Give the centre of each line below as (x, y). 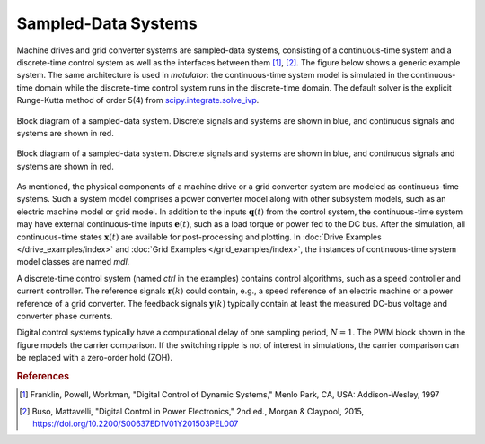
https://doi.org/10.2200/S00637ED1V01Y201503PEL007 (136, 423)
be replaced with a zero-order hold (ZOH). (95, 358)
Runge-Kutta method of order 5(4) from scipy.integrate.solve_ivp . (138, 100)
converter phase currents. (65, 316)
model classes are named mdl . (73, 262)
